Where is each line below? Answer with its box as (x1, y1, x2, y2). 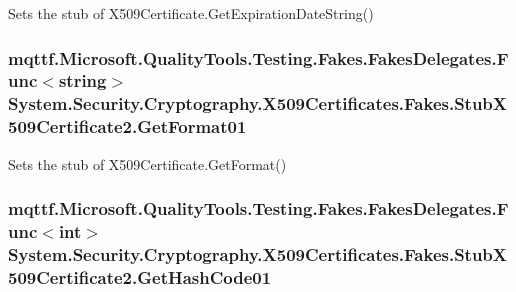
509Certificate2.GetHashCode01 (8, 264, 272, 289)
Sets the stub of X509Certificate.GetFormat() (8, 153, 287, 174)
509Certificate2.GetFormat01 (8, 114, 247, 139)
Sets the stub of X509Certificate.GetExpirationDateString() (8, 3, 374, 23)
